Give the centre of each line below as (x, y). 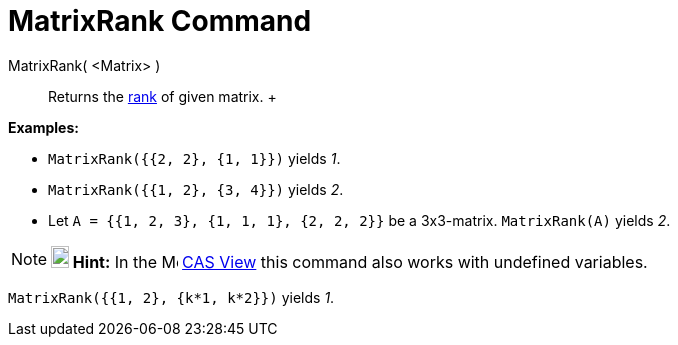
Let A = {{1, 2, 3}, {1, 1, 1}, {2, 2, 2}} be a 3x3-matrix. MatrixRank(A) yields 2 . (359, 220)
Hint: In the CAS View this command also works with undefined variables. (360, 261)
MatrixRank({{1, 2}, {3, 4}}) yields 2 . (196, 189)
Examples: (43, 127)
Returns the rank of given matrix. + (162, 96)
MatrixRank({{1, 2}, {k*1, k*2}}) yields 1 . (171, 297)
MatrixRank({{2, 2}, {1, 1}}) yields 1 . (194, 158)
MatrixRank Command (160, 21)
